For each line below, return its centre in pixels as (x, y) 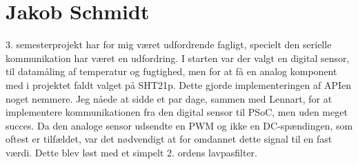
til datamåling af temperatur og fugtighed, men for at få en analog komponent (171, 71)
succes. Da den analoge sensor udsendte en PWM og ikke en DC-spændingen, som (179, 125)
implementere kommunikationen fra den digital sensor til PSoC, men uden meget (177, 112)
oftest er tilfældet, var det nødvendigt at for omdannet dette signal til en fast (169, 139)
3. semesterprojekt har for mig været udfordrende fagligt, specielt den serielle (169, 44)
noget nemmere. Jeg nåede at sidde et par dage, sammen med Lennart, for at (169, 98)
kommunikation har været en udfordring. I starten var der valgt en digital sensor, (178, 58)
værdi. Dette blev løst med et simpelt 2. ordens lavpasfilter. (131, 152)
